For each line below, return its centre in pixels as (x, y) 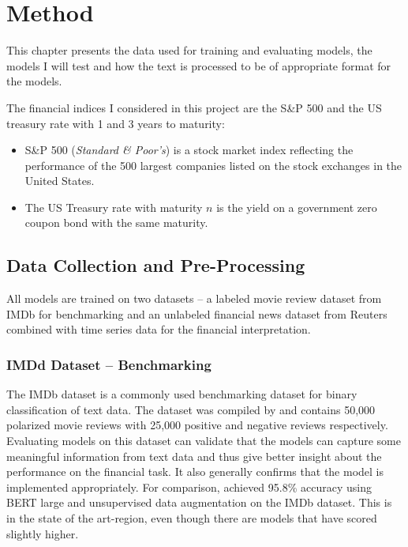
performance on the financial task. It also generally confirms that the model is (195, 472)
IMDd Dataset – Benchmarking (109, 364)
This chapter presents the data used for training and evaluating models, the (189, 50)
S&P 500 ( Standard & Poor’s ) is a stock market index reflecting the (189, 150)
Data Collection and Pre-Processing (156, 265)
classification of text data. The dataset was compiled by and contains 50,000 (191, 409)
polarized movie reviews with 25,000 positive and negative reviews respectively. (197, 425)
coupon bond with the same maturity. (116, 223)
